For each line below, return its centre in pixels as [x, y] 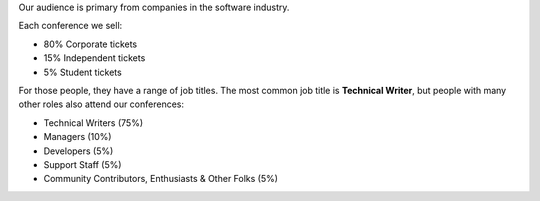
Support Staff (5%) [82, 164]
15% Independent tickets [94, 58]
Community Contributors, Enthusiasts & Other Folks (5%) [161, 179]
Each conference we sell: [70, 26]
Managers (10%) [77, 137]
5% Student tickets [82, 72]
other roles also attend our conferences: [101, 104]
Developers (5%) [78, 151]
